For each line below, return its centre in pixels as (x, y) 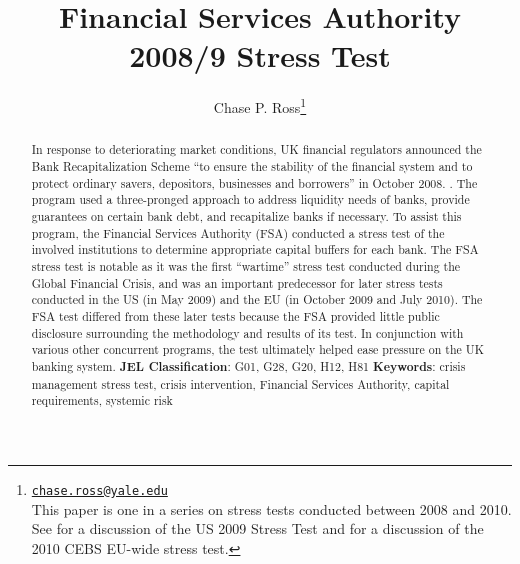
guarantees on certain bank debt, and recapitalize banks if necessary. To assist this (246, 215)
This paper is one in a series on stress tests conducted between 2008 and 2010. (271, 508)
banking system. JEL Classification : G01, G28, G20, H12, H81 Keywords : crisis (248, 366)
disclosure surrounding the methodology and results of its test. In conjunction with (247, 332)
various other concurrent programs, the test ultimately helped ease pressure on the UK (257, 349)
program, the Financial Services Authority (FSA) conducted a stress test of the (238, 232)
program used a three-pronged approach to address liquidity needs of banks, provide (250, 199)
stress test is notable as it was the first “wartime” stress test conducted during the (246, 265)
